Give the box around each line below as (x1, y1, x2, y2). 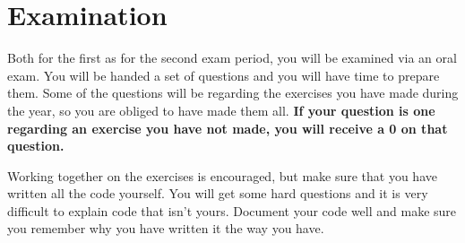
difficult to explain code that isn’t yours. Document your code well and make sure (7, 201, 457, 220)
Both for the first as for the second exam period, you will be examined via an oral (7, 48, 457, 67)
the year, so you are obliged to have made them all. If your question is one (7, 100, 435, 119)
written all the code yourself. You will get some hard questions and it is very (7, 184, 428, 203)
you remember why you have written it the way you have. (7, 219, 324, 238)
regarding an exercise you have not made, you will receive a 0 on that (7, 118, 448, 137)
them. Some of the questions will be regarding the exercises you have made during (7, 83, 459, 102)
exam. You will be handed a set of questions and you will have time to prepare (7, 65, 440, 84)
